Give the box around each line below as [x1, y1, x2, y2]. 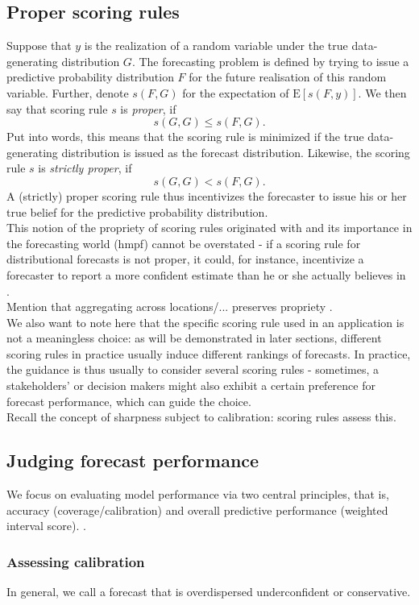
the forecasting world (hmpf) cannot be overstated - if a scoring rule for [6, 234, 361, 251]
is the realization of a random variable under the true [84, 37, 348, 54]
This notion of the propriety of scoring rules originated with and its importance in [6, 219, 413, 236]
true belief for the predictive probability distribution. [6, 203, 268, 220]
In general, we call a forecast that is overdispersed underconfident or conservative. [6, 583, 411, 600]
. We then [358, 84, 407, 101]
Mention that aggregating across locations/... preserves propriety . [6, 298, 333, 315]
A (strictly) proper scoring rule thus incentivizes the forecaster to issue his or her [6, 187, 407, 204]
